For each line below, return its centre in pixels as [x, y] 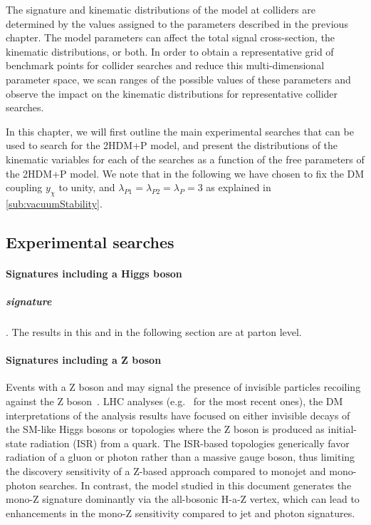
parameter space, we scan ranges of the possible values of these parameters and [178, 79]
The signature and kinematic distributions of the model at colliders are [161, 9]
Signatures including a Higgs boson [94, 273]
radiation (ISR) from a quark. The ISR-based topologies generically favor [190, 443]
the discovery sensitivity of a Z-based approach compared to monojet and [166, 471]
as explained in [239, 187]
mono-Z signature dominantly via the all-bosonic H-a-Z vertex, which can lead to [183, 499]
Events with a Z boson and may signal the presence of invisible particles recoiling [183, 387]
